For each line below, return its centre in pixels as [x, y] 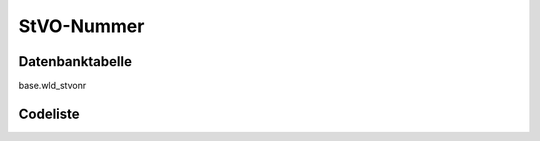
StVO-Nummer [81, 26]
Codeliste [49, 113]
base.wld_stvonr [52, 86]
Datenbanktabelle [75, 61]
